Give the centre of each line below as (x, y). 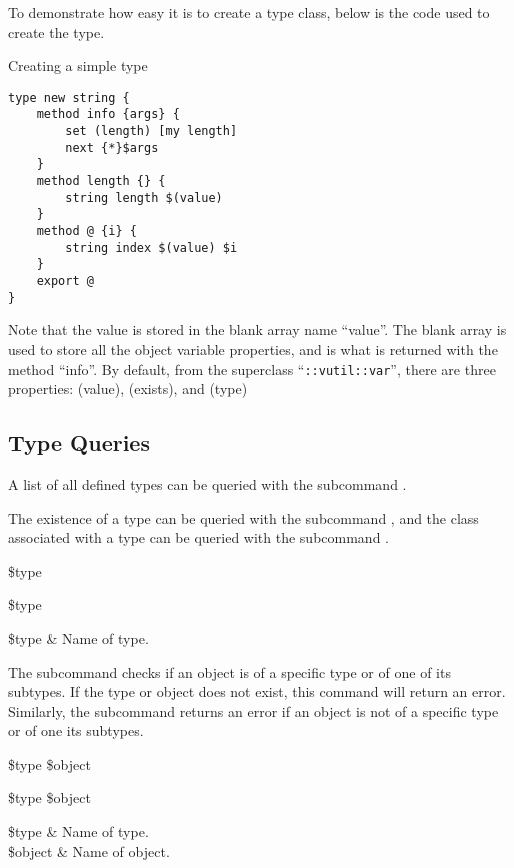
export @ (65, 281)
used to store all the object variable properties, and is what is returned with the (253, 348)
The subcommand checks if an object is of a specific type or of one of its (229, 671)
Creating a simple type (78, 65)
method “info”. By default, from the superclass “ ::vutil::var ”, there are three (252, 368)
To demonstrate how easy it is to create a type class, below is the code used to (249, 12)
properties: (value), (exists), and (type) (128, 388)
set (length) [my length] (151, 131)
